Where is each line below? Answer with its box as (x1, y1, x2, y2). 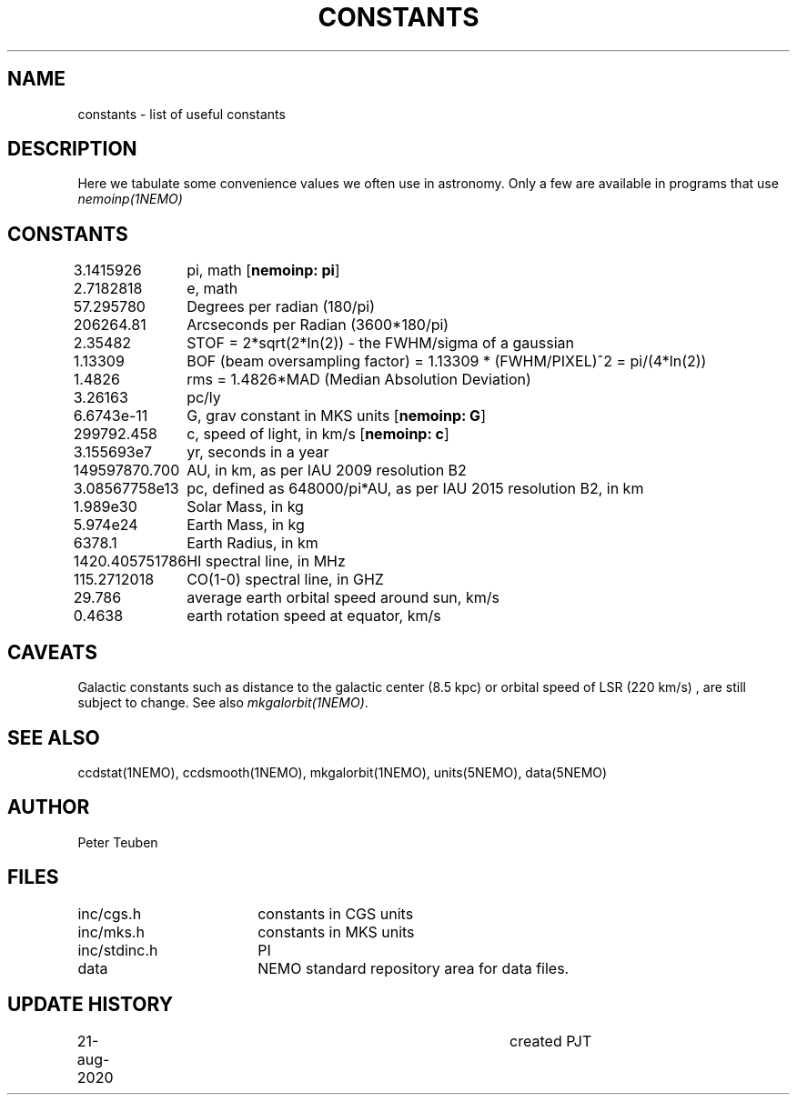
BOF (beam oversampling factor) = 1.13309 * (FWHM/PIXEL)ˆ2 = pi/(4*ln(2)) (187, 352, 707, 371)
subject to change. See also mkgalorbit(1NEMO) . (77, 695, 368, 711)
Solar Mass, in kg (187, 497, 304, 516)
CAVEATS (7, 640, 97, 664)
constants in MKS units (257, 922, 415, 941)
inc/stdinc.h (77, 940, 158, 959)
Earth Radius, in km (187, 534, 318, 553)
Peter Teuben (77, 834, 158, 850)
